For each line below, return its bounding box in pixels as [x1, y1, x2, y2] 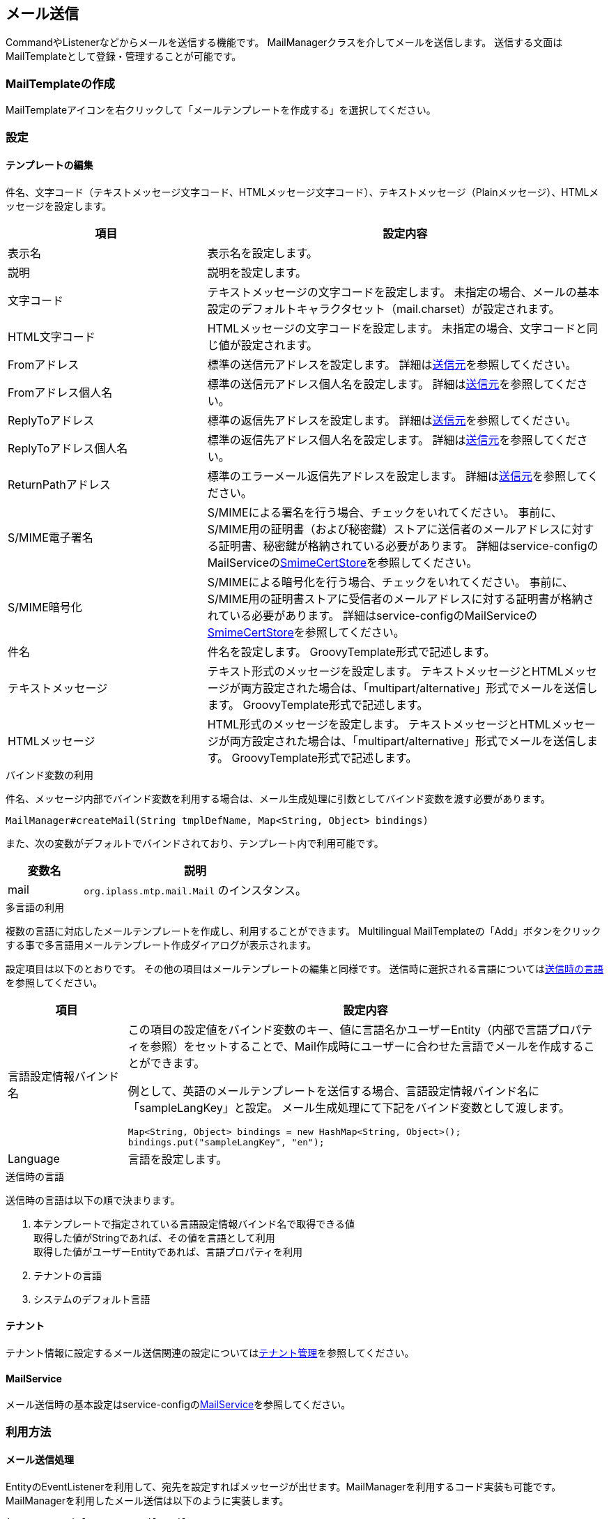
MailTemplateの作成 [6, 76, 115, 91]
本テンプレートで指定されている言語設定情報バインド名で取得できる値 [33, 1217, 355, 1230]
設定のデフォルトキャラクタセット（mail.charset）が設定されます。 [207, 301, 560, 316]
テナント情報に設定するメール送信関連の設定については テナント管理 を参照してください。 [6, 1346, 415, 1359]
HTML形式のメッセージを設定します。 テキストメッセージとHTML [207, 717, 551, 731]
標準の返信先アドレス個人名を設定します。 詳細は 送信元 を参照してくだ [207, 432, 577, 447]
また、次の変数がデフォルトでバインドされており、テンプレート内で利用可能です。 [6, 837, 384, 849]
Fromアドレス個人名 [8, 385, 113, 399]
